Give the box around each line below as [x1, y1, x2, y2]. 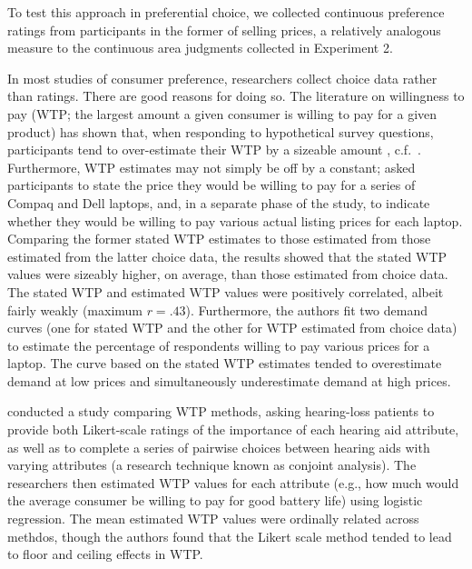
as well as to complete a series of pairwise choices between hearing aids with [7, 437, 430, 456]
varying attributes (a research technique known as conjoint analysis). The [7, 455, 417, 474]
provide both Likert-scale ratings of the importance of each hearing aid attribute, [7, 420, 459, 439]
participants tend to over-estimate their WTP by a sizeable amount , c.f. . [7, 140, 421, 159]
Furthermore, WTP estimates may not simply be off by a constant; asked [7, 157, 416, 176]
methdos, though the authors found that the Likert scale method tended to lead [7, 526, 452, 545]
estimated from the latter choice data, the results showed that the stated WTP [7, 246, 447, 265]
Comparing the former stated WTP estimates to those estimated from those [7, 229, 431, 248]
